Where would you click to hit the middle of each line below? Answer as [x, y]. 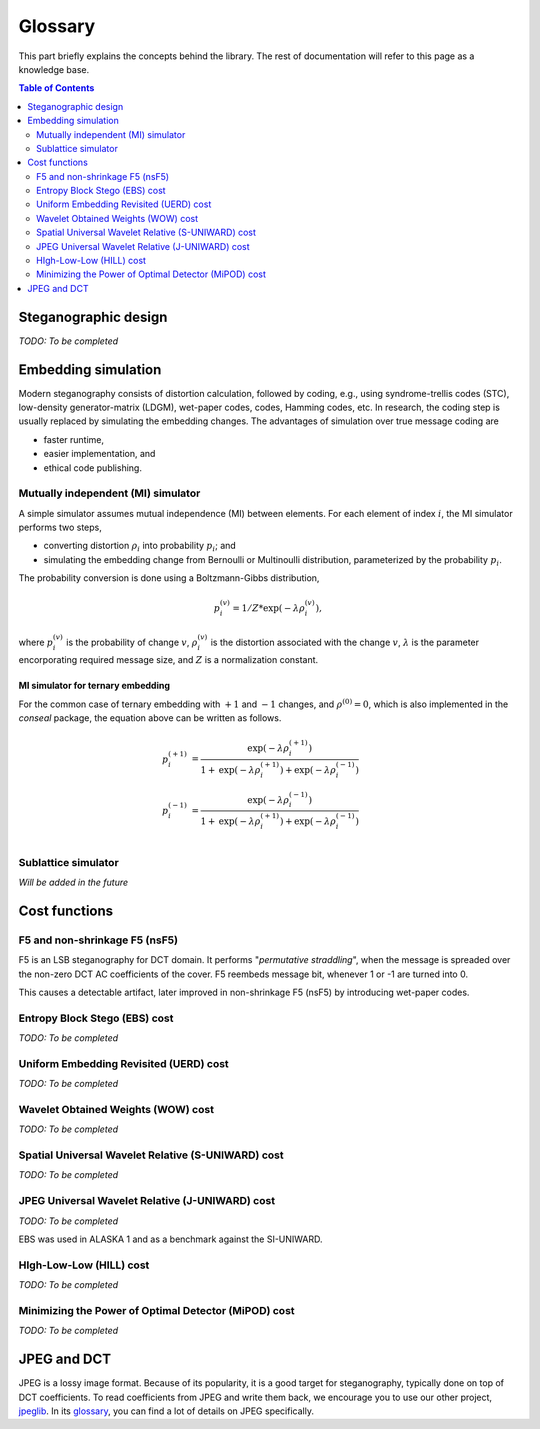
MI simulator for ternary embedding [94, 686]
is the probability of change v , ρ [132, 642]
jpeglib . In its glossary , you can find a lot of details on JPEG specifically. [166, 1411]
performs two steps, [60, 527]
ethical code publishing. [92, 467]
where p [36, 642]
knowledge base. [54, 69]
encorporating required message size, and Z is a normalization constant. [168, 660]
